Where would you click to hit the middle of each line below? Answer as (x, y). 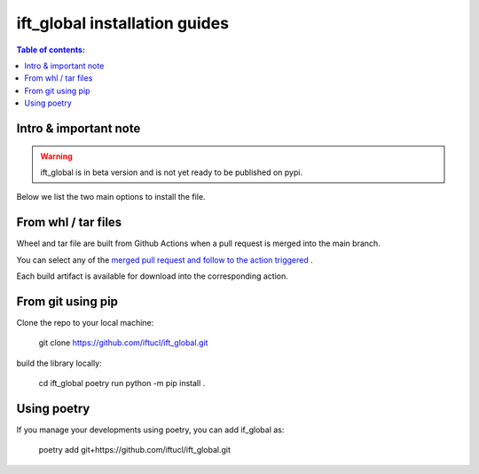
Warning (56, 156)
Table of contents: (51, 50)
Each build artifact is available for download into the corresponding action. (152, 276)
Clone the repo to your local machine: (85, 322)
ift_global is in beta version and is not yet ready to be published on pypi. (172, 172)
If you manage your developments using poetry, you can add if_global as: (150, 430)
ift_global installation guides (123, 23)
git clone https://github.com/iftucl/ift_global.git (123, 343)
